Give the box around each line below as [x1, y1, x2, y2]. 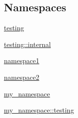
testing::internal [4, 39, 51, 49]
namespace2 [4, 71, 39, 82]
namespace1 [4, 55, 39, 66]
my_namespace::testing [4, 105, 74, 115]
